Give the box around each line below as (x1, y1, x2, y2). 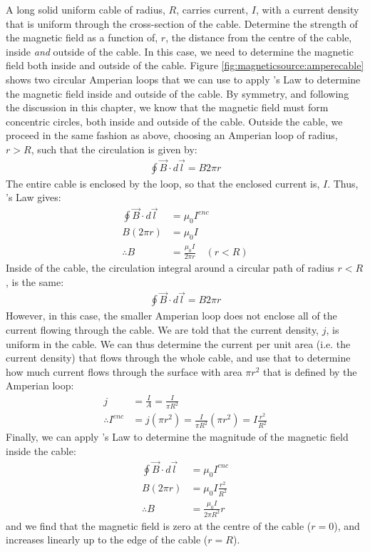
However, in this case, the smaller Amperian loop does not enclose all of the (6, 308, 337, 323)
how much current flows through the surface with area (6, 364, 242, 379)
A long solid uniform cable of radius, (6, 2, 165, 16)
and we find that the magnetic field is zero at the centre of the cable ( (6, 518, 312, 533)
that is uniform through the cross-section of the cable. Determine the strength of (6, 16, 358, 31)
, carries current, (176, 2, 249, 16)
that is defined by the (263, 364, 357, 379)
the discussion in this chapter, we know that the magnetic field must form (6, 100, 329, 115)
